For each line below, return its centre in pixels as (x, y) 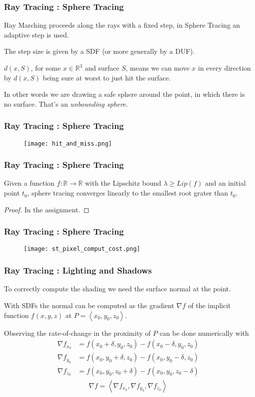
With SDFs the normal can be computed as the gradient (89, 305)
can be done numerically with (204, 333)
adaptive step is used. (36, 34)
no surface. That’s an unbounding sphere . (66, 103)
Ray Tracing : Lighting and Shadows (78, 270)
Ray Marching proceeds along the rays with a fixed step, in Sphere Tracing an (122, 25)
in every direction (224, 68)
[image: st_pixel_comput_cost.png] (82, 249)
